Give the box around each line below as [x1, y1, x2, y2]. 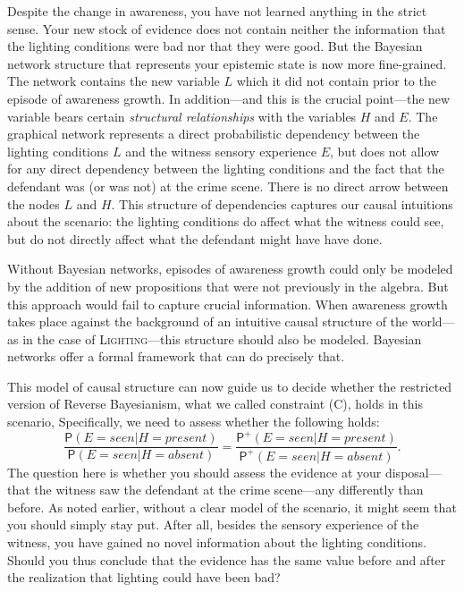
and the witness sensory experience [125, 141, 317, 160]
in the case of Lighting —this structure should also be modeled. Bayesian [22, 329, 422, 348]
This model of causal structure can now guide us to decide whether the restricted [7, 376, 452, 395]
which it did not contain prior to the [236, 72, 436, 90]
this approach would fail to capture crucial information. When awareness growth [7, 294, 448, 313]
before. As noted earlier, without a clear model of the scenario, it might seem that [7, 497, 457, 516]
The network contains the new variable [7, 72, 220, 90]
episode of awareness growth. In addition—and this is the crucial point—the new [7, 89, 451, 107]
